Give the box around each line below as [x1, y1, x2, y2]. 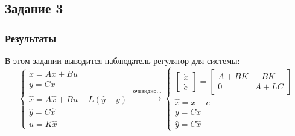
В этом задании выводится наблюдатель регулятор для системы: [5, 54, 240, 66]
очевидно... [133, 88, 162, 95]
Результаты [5, 30, 57, 45]
